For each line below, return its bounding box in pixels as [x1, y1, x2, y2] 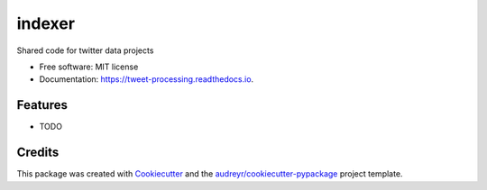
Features [16, 97, 68, 113]
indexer [16, 14, 76, 33]
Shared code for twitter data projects [16, 45, 154, 56]
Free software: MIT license [39, 61, 139, 72]
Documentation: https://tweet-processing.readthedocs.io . [39, 74, 254, 85]
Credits [16, 145, 60, 160]
